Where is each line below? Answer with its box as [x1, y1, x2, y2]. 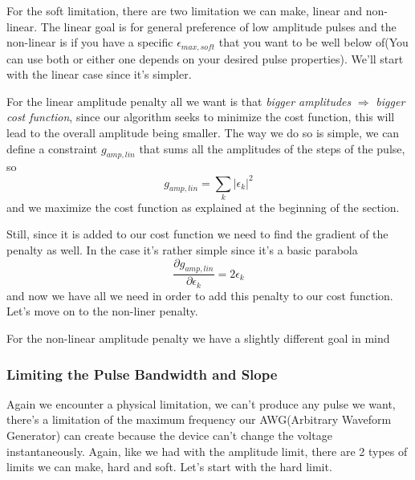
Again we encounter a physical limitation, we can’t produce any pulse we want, [6, 395, 396, 412]
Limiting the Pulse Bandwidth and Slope [6, 364, 278, 384]
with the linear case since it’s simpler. [6, 66, 192, 83]
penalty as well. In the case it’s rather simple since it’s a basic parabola [6, 242, 358, 258]
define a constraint [6, 140, 98, 157]
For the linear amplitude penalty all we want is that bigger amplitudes [6, 92, 352, 109]
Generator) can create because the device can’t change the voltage [6, 427, 332, 444]
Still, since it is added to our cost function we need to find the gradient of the [6, 226, 389, 242]
